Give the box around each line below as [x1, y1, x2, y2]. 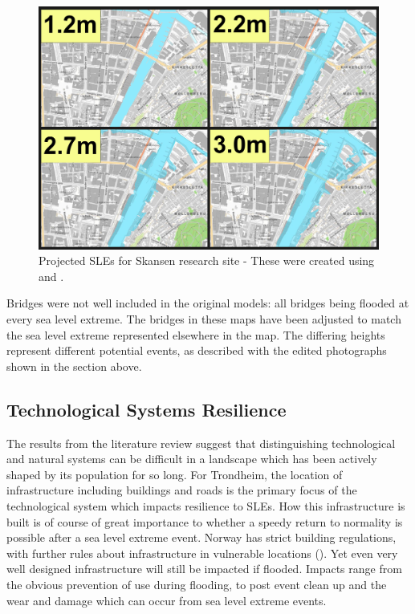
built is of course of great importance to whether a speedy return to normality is [6, 513, 403, 530]
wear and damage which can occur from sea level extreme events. [6, 592, 327, 608]
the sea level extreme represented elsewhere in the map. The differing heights [6, 326, 385, 343]
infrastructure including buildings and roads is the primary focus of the [6, 482, 357, 498]
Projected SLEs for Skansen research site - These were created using [39, 252, 375, 269]
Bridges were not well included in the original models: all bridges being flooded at [6, 295, 409, 311]
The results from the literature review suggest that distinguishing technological [6, 434, 396, 451]
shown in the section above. [6, 357, 142, 374]
